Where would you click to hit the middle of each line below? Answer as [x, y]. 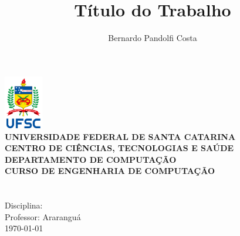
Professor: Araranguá [43, 216]
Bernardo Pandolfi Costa [153, 38]
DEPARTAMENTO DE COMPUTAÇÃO [91, 159]
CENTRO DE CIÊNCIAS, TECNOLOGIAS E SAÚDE [119, 148]
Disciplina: [24, 205]
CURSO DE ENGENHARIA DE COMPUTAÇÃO [110, 171]
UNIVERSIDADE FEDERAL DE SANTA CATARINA [120, 136]
